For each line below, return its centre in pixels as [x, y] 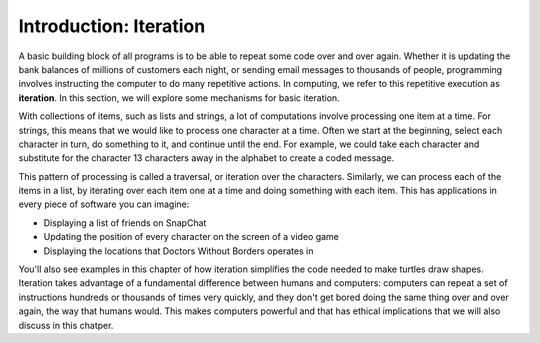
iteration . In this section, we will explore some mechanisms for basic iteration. [179, 97]
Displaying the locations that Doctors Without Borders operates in [178, 251]
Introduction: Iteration [112, 26]
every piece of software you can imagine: [104, 204]
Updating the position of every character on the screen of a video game [191, 237]
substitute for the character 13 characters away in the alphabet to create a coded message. [206, 158]
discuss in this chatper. [66, 325]
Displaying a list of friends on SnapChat [125, 222]
